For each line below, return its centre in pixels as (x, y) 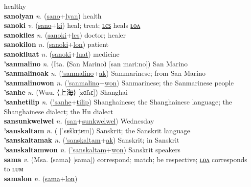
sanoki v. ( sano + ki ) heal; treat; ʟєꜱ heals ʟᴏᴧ (72, 25)
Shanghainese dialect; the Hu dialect (58, 111)
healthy (15, 6)
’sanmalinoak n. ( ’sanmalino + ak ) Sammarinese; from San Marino (105, 73)
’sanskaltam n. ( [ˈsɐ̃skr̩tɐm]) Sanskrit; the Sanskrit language (97, 130)
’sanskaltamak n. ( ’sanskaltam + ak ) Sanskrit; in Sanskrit (92, 140)
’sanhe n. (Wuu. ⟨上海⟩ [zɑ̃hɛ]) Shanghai (66, 92)
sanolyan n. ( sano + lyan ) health (53, 15)
